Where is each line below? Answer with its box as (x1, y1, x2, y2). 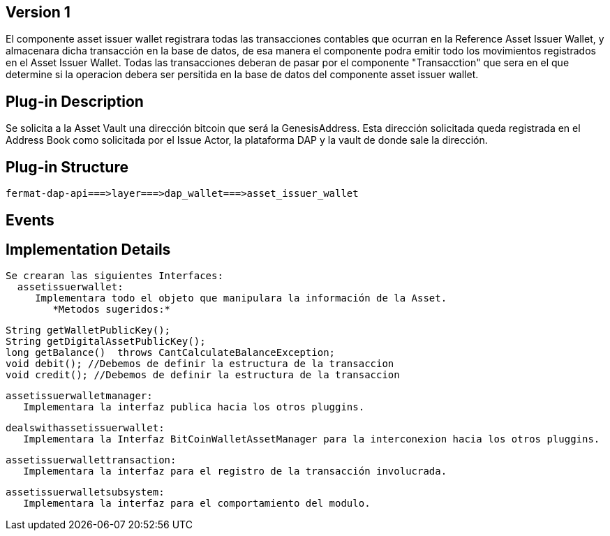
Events (6, 211, 54, 229)
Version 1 (6, 3, 70, 21)
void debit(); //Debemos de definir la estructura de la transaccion (6, 358, 394, 370)
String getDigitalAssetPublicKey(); (6, 336, 206, 348)
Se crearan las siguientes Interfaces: (6, 270, 223, 282)
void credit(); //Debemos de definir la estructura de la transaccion (6, 369, 400, 381)
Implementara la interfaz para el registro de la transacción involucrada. (23, 466, 447, 477)
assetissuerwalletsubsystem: (6, 486, 165, 498)
